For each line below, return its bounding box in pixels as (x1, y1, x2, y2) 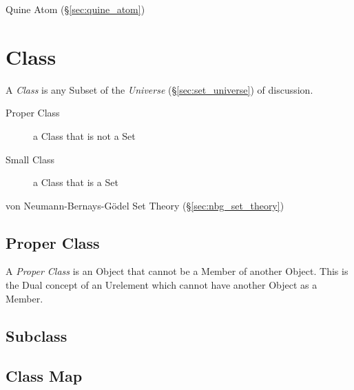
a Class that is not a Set (33, 128, 136, 143)
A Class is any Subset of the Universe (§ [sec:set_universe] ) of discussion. (6, 82, 313, 96)
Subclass (6, 325, 67, 346)
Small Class (6, 152, 54, 166)
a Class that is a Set (33, 175, 118, 189)
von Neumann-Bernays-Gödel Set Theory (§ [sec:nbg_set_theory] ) (6, 198, 284, 212)
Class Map (6, 365, 83, 387)
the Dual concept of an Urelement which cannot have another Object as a (6, 278, 317, 292)
